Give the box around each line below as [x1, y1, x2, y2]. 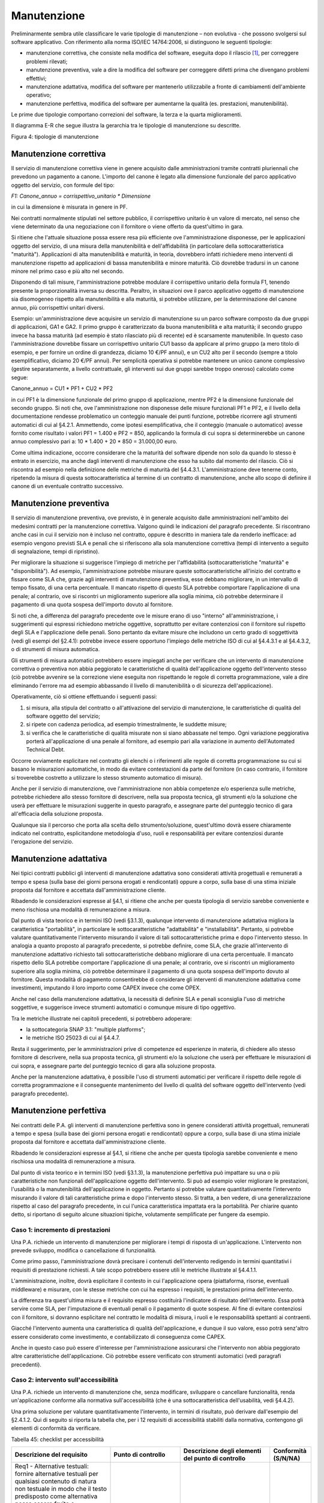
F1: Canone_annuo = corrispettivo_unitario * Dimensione [11, 192, 151, 200]
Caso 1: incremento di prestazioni [11, 1226, 111, 1234]
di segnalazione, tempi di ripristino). [11, 548, 100, 555]
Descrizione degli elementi [183, 1446, 262, 1455]
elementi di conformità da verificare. [11, 1425, 101, 1432]
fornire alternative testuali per [14, 1470, 98, 1478]
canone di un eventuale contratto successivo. [11, 483, 124, 490]
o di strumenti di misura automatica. [11, 646, 100, 653]
